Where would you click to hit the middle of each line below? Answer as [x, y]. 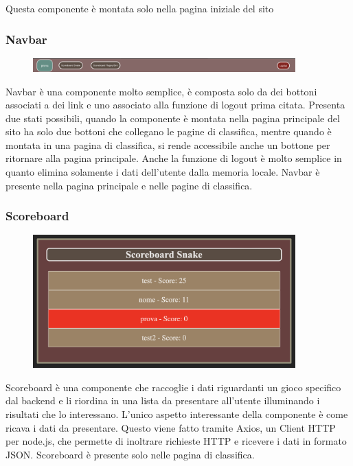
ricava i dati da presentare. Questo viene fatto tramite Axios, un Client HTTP [171, 427]
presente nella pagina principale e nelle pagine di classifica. [129, 185]
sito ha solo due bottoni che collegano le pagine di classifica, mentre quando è [169, 131]
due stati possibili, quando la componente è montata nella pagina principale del [173, 118]
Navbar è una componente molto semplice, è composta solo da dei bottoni [161, 91]
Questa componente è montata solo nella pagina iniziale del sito [140, 8]
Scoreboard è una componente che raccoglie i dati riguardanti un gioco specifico [173, 387]
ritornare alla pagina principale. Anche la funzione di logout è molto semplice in [174, 158]
